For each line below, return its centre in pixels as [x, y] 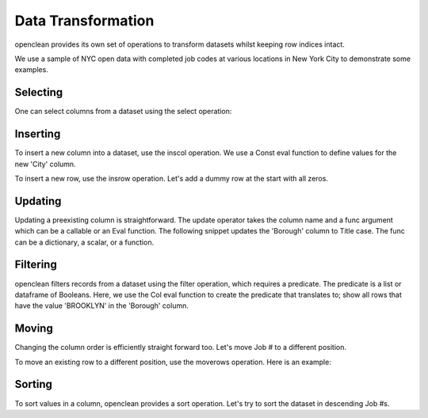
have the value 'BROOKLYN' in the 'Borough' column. [102, 306]
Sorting [34, 384]
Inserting [38, 134]
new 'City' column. [45, 164]
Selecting [39, 92]
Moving [34, 329]
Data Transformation [84, 21]
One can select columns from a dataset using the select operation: [123, 112]
